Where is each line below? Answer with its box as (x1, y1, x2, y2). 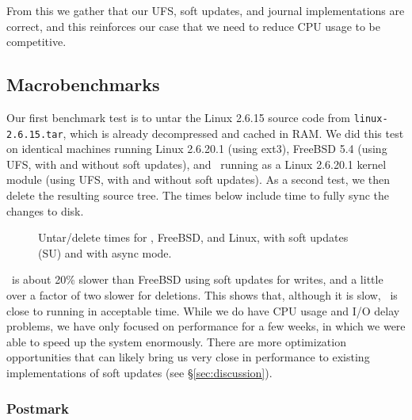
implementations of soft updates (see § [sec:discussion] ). (6, 365, 273, 381)
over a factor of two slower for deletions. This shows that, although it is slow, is (6, 287, 398, 304)
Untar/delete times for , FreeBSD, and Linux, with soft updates (38, 229, 349, 246)
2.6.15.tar (6, 128, 63, 140)
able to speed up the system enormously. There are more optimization (6, 333, 346, 349)
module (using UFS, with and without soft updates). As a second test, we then (6, 171, 391, 188)
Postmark (6, 398, 69, 418)
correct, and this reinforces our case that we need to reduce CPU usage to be (6, 17, 381, 34)
